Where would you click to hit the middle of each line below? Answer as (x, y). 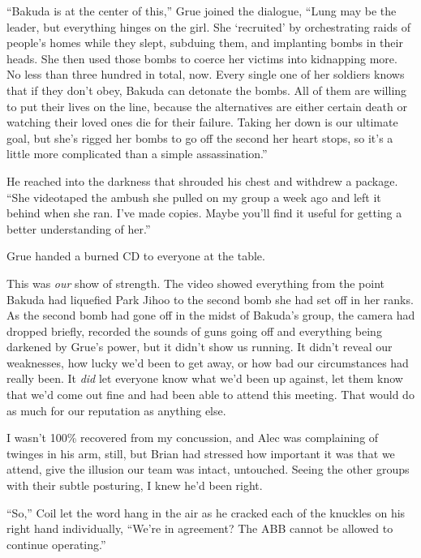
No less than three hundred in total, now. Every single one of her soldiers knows (206, 74)
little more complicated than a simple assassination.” (137, 154)
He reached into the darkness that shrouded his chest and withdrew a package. (202, 180)
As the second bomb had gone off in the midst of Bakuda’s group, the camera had (211, 315)
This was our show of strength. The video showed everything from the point (195, 283)
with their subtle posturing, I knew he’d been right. (135, 485)
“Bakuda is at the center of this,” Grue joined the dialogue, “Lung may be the (202, 11)
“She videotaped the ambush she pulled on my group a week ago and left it (194, 197)
